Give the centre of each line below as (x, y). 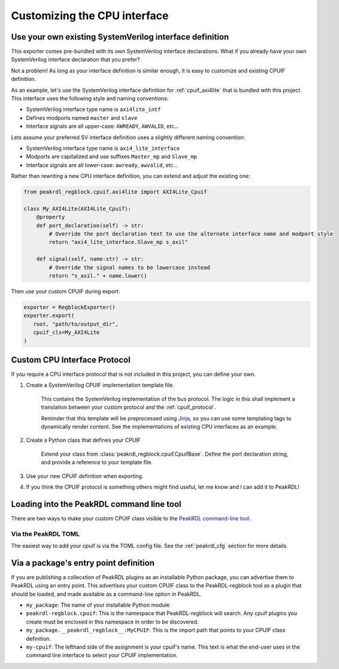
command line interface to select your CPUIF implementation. (102, 655)
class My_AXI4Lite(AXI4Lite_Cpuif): (78, 209)
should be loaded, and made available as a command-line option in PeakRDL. (106, 594)
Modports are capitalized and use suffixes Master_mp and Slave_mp (112, 156)
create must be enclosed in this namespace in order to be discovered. (112, 622)
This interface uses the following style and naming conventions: (90, 98)
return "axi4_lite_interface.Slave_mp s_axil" (118, 242)
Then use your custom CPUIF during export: (66, 291)
